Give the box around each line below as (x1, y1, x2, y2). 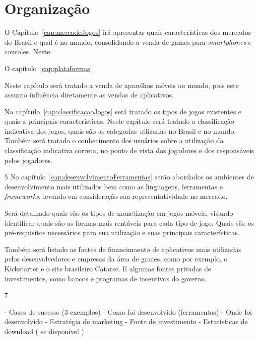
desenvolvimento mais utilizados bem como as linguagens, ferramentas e (4, 181, 223, 191)
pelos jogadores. (4, 155, 53, 165)
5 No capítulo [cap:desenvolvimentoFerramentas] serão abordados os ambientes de (4, 171, 254, 182)
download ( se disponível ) (4, 326, 84, 336)
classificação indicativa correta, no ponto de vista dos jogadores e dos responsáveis (4, 145, 254, 156)
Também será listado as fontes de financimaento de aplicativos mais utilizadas (4, 244, 242, 254)
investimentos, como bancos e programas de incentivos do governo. (4, 273, 207, 283)
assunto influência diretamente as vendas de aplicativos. (4, 89, 174, 100)
